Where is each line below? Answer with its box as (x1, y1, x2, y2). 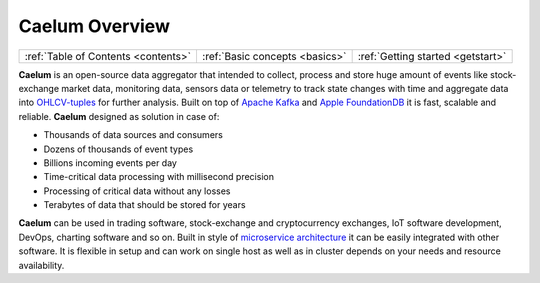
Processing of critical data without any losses (43, 185, 231, 197)
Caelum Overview (18, 15, 170, 37)
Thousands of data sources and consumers (43, 129, 224, 141)
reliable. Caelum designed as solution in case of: (18, 110, 220, 122)
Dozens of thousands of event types (43, 143, 194, 155)
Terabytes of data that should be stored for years (43, 199, 246, 211)
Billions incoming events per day (43, 156, 177, 169)
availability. (18, 259, 65, 271)
